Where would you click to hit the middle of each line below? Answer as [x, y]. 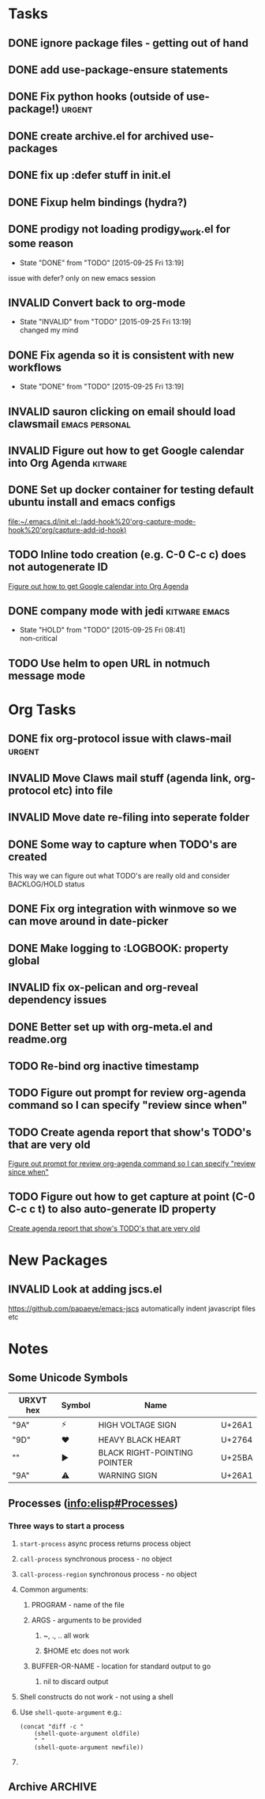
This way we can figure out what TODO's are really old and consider [119, 875]
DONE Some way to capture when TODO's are [123, 844]
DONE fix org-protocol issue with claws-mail [120, 739]
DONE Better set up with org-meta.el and [110, 1027]
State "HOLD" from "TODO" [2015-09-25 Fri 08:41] [102, 630]
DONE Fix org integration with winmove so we [123, 909]
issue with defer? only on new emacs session [82, 278]
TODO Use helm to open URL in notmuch [109, 663]
